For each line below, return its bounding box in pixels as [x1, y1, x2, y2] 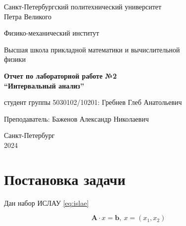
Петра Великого [4, 11, 52, 21]
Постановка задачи [4, 169, 126, 189]
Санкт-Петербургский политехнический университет [4, 1, 162, 11]
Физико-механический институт [4, 28, 99, 38]
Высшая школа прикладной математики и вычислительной [4, 44, 180, 54]
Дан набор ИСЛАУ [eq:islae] [4, 197, 89, 208]
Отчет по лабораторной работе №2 [4, 70, 117, 81]
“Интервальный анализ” [4, 80, 84, 90]
